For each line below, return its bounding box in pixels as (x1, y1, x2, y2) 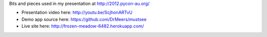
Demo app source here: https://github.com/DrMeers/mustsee (21, 16, 147, 22)
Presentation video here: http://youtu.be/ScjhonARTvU (21, 10, 133, 16)
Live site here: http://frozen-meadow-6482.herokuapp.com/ (21, 23, 144, 29)
